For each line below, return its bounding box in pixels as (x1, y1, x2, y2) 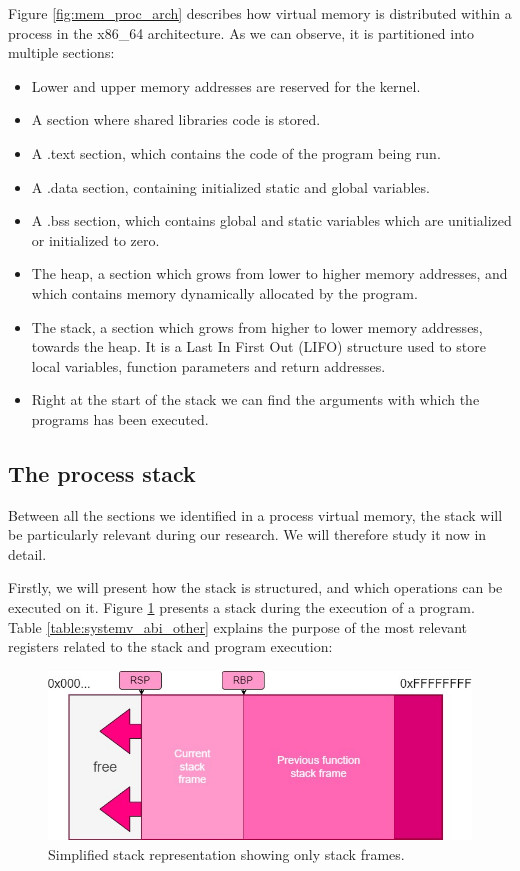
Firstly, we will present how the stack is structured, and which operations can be (8, 577, 503, 598)
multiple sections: (8, 42, 115, 63)
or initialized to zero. (31, 229, 160, 250)
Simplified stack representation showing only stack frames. (48, 844, 405, 865)
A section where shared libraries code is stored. (31, 109, 321, 130)
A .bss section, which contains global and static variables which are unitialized (31, 210, 512, 231)
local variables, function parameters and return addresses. (31, 355, 386, 376)
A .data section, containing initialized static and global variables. (31, 176, 430, 197)
